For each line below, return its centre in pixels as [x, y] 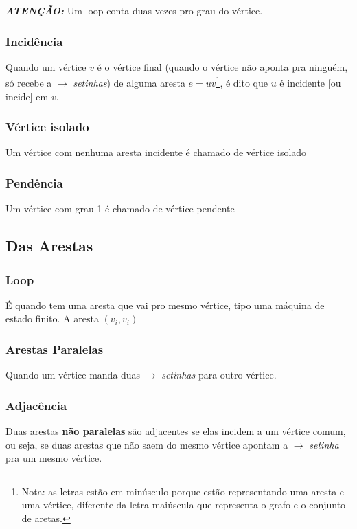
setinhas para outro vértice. [219, 375]
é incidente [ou [310, 83]
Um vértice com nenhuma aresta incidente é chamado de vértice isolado [156, 152]
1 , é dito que [242, 82]
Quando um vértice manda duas [73, 375]
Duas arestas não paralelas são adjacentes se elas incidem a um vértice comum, [176, 431]
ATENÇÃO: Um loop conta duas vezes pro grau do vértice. [134, 10]
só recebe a [29, 83]
